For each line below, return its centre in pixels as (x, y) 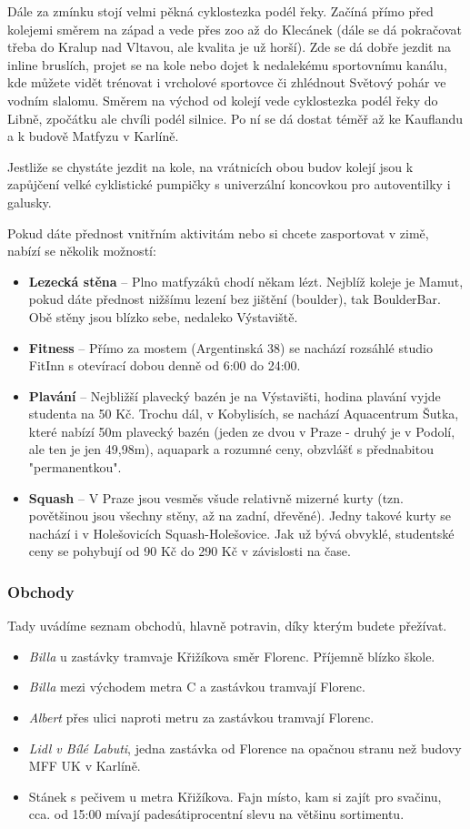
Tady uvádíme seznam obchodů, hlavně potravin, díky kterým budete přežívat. (227, 626)
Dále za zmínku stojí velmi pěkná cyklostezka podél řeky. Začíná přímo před (220, 11)
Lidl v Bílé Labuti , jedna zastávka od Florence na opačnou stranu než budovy (245, 748)
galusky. (30, 202)
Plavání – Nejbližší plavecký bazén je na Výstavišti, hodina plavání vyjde (235, 395)
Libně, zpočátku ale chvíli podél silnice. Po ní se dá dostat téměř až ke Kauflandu (235, 118)
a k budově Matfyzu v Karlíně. (93, 136)
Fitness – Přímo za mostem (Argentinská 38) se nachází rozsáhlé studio (230, 347)
